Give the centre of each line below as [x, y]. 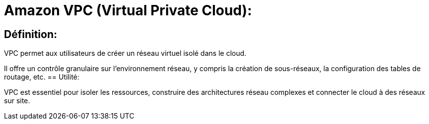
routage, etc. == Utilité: [42, 77]
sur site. [17, 101]
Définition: [31, 34]
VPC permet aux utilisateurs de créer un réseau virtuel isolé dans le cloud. [125, 53]
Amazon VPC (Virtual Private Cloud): [128, 10]
